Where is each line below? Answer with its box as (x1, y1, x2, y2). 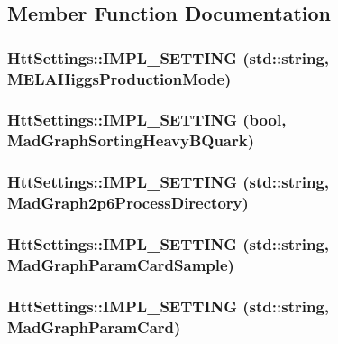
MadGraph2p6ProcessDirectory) (7, 191, 249, 214)
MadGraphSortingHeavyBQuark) (7, 129, 255, 152)
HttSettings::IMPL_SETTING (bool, (7, 108, 287, 131)
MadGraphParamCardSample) (7, 253, 234, 275)
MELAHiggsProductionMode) (7, 67, 232, 89)
